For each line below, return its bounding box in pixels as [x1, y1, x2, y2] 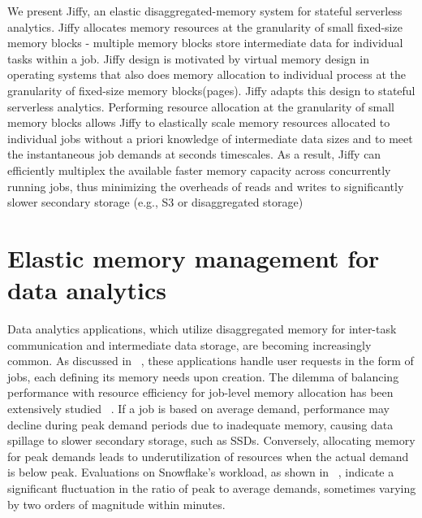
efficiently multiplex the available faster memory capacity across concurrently [7, 161, 391, 178]
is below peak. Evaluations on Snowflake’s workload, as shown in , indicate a [7, 464, 394, 481]
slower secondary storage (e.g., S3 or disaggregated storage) [7, 194, 304, 211]
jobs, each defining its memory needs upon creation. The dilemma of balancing [7, 368, 399, 385]
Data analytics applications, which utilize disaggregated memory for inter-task [7, 320, 397, 337]
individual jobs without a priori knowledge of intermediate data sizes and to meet [7, 129, 413, 146]
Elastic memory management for [7, 241, 380, 274]
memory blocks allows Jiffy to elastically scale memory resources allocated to [7, 114, 390, 131]
